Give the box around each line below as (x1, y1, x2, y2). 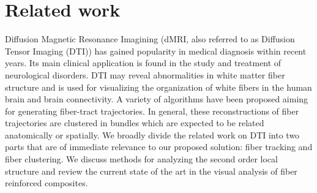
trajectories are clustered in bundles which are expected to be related (5, 116, 264, 129)
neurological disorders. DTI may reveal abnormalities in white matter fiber (5, 68, 285, 81)
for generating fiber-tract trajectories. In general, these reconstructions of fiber (5, 104, 299, 117)
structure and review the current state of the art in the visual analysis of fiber (5, 164, 297, 177)
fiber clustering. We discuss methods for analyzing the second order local (5, 153, 278, 165)
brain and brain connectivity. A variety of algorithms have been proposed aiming (5, 93, 308, 105)
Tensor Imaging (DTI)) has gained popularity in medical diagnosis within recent (5, 44, 307, 57)
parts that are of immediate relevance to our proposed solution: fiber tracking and (5, 140, 313, 153)
